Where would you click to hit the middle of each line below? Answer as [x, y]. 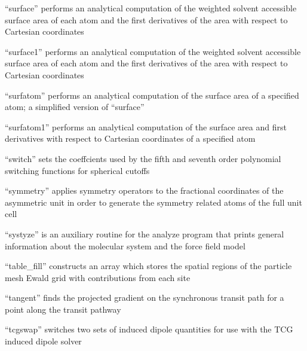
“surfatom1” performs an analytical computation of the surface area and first [146, 126]
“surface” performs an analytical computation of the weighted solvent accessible [151, 8]
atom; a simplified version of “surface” [75, 107]
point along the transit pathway [63, 309]
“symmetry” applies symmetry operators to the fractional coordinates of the [144, 190]
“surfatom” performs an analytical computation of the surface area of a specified [152, 95]
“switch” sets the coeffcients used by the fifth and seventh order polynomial [143, 158]
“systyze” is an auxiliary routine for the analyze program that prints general [145, 234]
